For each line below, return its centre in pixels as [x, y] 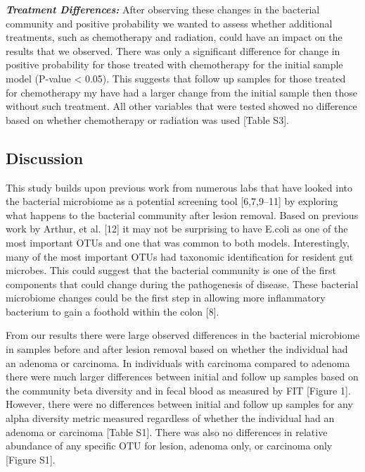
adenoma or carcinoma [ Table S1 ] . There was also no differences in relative [167, 431]
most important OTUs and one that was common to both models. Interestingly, [178, 242]
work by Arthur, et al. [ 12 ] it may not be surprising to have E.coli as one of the [177, 229]
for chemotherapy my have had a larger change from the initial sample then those [182, 92]
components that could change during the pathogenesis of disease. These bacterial [182, 284]
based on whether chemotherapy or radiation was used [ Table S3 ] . [147, 119]
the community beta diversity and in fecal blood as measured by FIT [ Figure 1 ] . [178, 390]
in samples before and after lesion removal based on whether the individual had [177, 349]
